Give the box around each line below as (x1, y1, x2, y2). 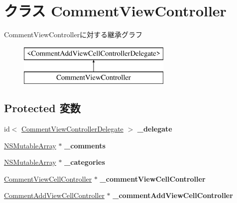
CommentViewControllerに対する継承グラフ (4, 29, 143, 40)
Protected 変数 (4, 100, 81, 116)
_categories (64, 157, 105, 167)
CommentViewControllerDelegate (21, 124, 123, 134)
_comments (64, 140, 106, 150)
